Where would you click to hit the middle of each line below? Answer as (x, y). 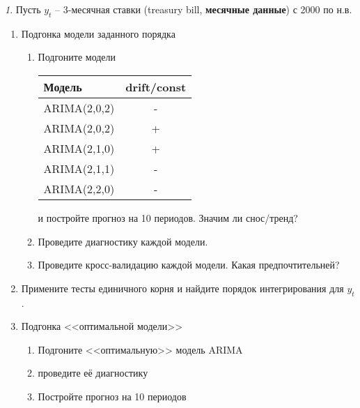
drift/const (156, 86)
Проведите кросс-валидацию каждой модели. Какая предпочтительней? (189, 265)
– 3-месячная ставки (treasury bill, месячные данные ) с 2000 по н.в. (204, 9)
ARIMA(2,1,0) (79, 148)
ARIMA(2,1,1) (79, 168)
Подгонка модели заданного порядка (98, 33)
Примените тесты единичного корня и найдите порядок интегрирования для (182, 288)
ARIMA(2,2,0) (79, 188)
